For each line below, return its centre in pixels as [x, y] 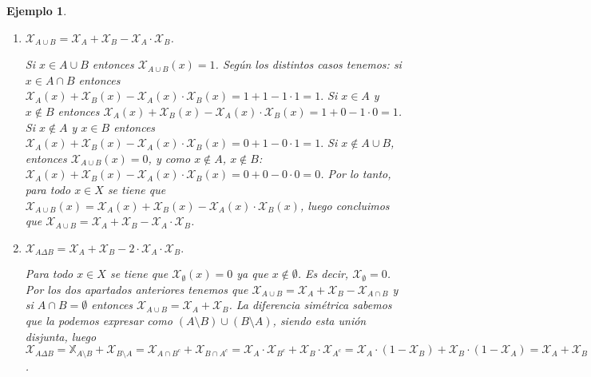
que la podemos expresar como [99, 320]
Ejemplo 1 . [37, 10]
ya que [252, 274]
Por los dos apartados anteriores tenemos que [137, 289]
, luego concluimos [345, 205]
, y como [169, 158]
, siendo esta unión [319, 320]
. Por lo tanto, [356, 174]
